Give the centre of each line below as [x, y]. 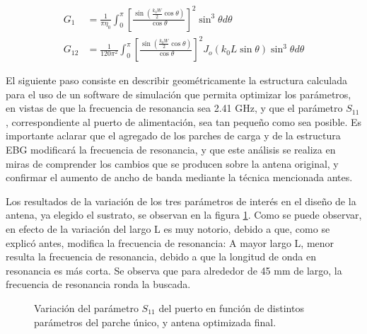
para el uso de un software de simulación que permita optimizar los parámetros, [179, 94]
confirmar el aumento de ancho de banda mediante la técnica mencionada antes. [179, 177]
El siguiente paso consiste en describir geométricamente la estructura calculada [177, 80]
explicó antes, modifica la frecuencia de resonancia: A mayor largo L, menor [170, 242]
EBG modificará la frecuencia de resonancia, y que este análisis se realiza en [171, 150]
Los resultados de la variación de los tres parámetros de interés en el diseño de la [181, 201]
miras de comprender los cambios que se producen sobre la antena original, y [172, 163]
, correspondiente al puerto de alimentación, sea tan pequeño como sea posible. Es [184, 121]
